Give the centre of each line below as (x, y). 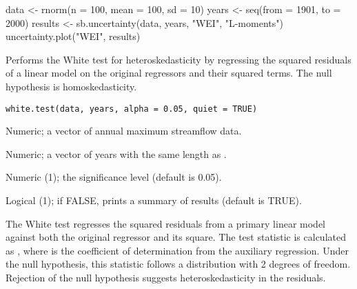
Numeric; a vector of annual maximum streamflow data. (124, 131)
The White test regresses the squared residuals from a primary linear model (165, 223)
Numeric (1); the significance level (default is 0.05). (114, 177)
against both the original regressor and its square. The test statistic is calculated (176, 237)
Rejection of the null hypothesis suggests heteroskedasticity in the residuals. (166, 277)
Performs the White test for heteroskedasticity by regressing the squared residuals (178, 59)
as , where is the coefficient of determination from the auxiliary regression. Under (177, 250)
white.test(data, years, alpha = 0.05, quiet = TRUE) (132, 109)
